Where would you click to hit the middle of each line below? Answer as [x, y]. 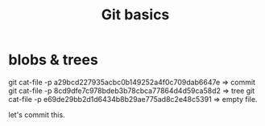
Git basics [135, 15]
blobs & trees [53, 60]
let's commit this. [37, 115]
